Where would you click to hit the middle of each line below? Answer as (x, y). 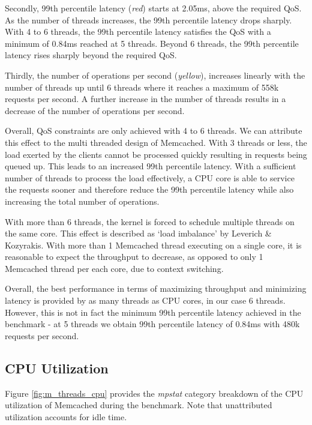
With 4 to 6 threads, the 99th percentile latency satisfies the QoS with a (138, 32)
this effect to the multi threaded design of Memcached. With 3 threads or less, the (156, 142)
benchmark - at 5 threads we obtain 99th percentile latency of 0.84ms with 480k (152, 324)
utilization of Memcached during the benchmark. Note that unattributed (139, 405)
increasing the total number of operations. (82, 201)
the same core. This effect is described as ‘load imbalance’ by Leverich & (138, 233)
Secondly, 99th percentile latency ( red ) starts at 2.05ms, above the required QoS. (153, 8)
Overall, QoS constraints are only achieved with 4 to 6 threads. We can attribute (154, 131)
